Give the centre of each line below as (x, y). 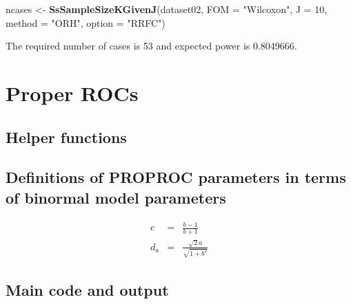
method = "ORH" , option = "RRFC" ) (86, 22)
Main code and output (87, 289)
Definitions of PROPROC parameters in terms (176, 177)
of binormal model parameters (116, 197)
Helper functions (66, 137)
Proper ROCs (72, 93)
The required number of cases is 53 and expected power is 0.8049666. (151, 46)
